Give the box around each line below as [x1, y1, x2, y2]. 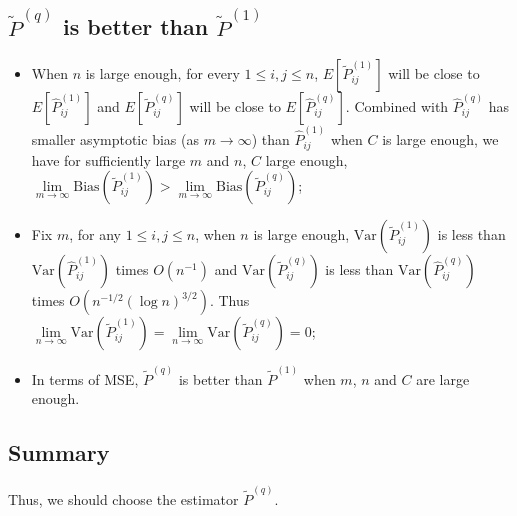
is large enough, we [382, 129, 499, 150]
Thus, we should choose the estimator [8, 488, 239, 509]
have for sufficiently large [31, 149, 186, 170]
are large [416, 368, 470, 389]
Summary [8, 437, 110, 468]
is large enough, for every [85, 63, 240, 84]
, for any [69, 224, 121, 245]
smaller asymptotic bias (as [31, 129, 199, 150]
